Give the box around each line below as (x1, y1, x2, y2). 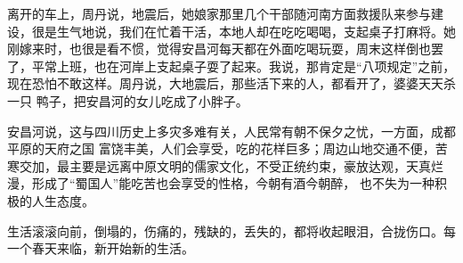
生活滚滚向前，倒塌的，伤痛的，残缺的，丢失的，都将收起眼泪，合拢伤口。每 (7, 221, 456, 240)
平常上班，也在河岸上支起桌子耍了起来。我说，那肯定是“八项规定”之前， (31, 56, 456, 75)
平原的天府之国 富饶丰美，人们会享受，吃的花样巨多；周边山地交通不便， (7, 139, 435, 158)
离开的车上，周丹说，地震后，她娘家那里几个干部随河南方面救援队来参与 (7, 4, 431, 22)
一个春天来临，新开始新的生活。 (7, 239, 194, 258)
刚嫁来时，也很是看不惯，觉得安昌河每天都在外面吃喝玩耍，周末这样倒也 (7, 39, 431, 58)
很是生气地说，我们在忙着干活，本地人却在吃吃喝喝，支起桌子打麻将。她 (31, 21, 456, 40)
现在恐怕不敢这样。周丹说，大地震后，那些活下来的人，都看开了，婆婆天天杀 (7, 74, 456, 93)
